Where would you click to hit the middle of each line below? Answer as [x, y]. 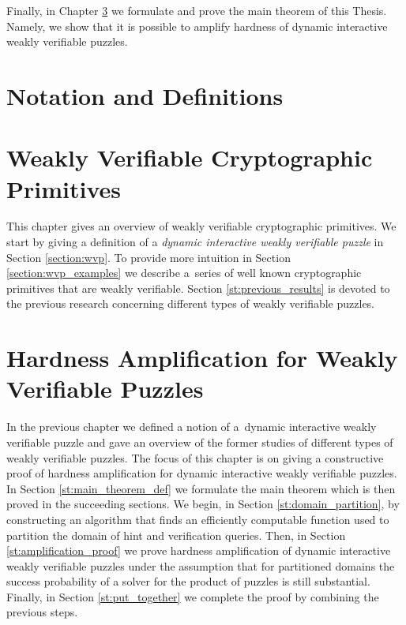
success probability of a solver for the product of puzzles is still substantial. [188, 581]
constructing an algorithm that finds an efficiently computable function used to [198, 519]
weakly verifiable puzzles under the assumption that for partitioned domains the [201, 565]
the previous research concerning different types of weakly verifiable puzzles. [191, 303]
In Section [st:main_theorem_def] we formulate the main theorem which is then [201, 488]
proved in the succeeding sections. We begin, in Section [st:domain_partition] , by [203, 504]
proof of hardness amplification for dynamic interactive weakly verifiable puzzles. [202, 473]
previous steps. [42, 612]
